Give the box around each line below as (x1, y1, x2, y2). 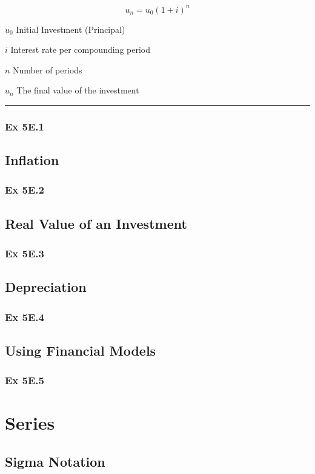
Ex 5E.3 (5, 246, 44, 261)
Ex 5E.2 (5, 182, 44, 197)
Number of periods (13, 63, 82, 76)
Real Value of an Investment (5, 214, 187, 232)
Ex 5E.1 (5, 118, 44, 134)
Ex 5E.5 (5, 373, 44, 388)
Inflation (5, 151, 59, 169)
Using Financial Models (5, 340, 156, 359)
